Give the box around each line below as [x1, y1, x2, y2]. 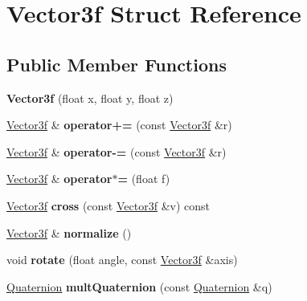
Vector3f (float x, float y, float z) [6, 89, 174, 106]
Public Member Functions [6, 51, 227, 76]
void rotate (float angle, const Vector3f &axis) [6, 251, 238, 268]
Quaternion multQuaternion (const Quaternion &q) [6, 278, 272, 295]
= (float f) [117, 170, 170, 187]
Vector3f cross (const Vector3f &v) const [6, 197, 210, 214]
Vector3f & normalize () [6, 224, 132, 241]
